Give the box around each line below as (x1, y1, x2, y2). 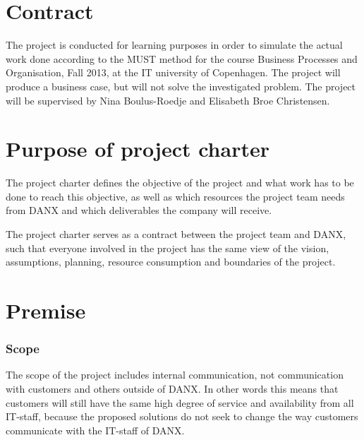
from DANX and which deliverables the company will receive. (6, 203, 272, 218)
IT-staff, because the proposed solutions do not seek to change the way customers (6, 409, 358, 424)
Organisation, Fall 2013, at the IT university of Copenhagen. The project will (6, 65, 341, 80)
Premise (6, 295, 86, 324)
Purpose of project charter (6, 134, 269, 163)
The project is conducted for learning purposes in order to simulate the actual (6, 37, 343, 52)
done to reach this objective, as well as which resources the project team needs (6, 189, 345, 203)
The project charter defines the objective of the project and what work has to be (6, 175, 354, 190)
